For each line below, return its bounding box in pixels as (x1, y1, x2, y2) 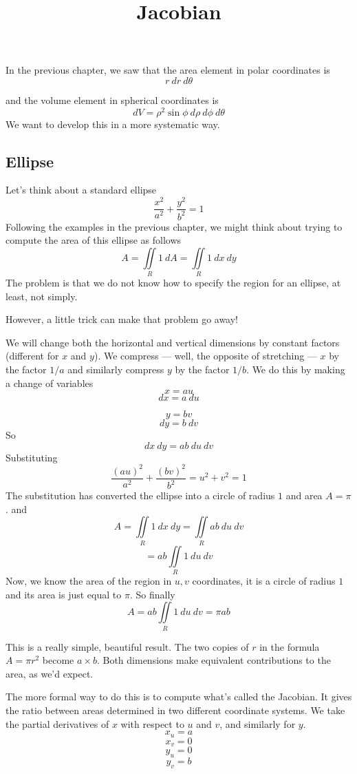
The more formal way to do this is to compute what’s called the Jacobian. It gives (6, 689, 352, 704)
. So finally (129, 587, 175, 601)
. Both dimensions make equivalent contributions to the (96, 653, 331, 667)
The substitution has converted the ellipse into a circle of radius (6, 488, 275, 503)
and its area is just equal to (6, 587, 122, 601)
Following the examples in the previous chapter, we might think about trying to (6, 219, 343, 233)
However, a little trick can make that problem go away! (6, 312, 239, 326)
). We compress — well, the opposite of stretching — (94, 348, 317, 363)
